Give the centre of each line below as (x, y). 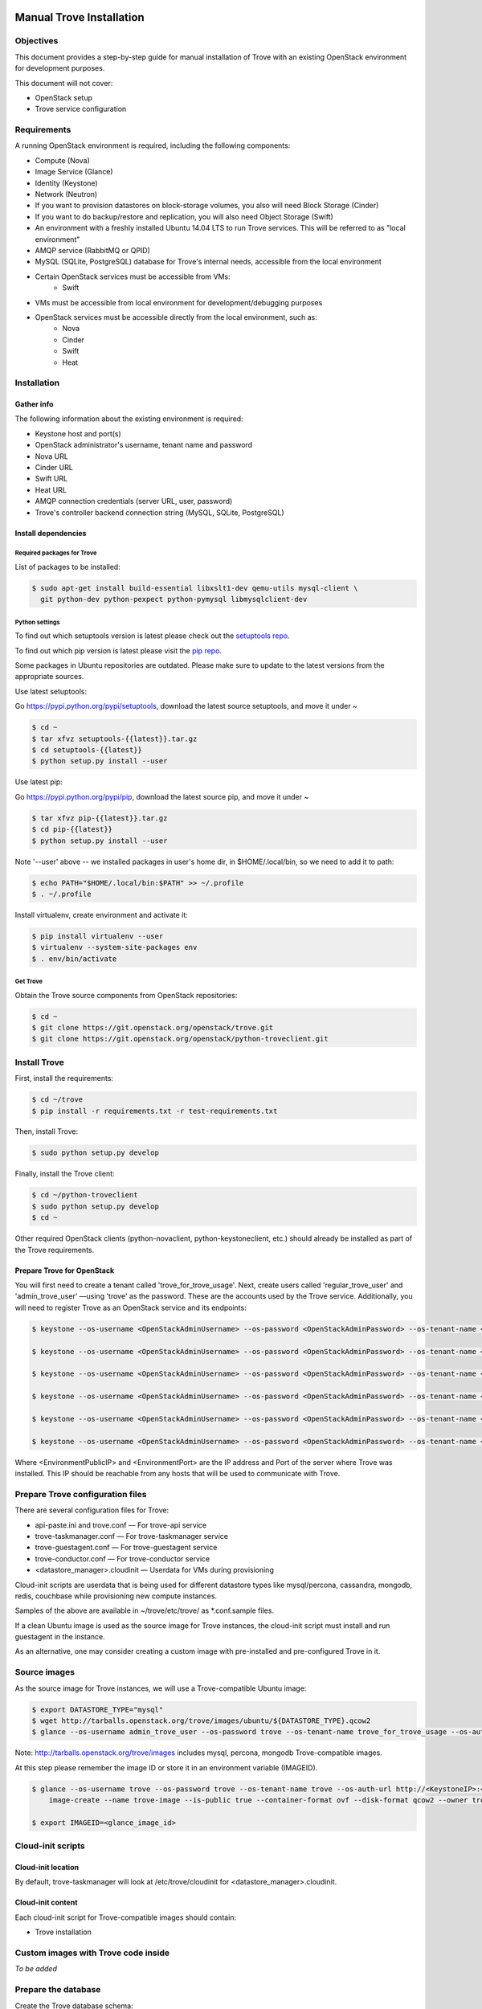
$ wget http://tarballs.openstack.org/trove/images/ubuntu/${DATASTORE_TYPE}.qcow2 (201, 1721)
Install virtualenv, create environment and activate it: (101, 914)
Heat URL (51, 489)
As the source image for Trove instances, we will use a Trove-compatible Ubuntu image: (161, 1688)
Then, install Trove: (47, 1131)
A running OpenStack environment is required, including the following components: (153, 145)
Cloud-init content (46, 1903)
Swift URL (51, 479)
